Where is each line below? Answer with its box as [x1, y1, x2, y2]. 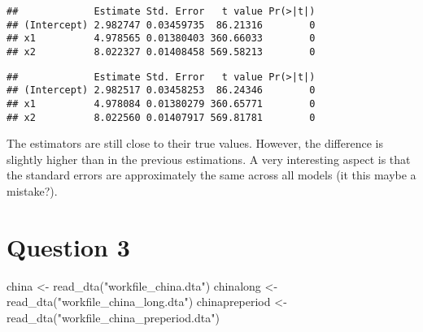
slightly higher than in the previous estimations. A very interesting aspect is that [7, 150, 411, 167]
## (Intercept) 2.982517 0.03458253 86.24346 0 [7, 84, 316, 97]
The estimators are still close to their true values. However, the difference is [7, 135, 383, 152]
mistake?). [7, 183, 58, 200]
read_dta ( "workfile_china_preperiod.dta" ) [7, 308, 220, 326]
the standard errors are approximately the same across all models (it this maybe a [7, 166, 416, 183]
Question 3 [7, 230, 130, 263]
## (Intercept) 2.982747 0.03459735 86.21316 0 [7, 19, 316, 31]
